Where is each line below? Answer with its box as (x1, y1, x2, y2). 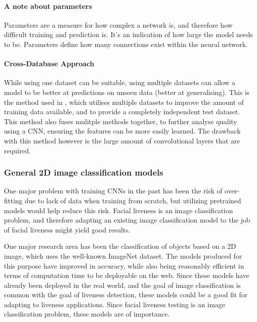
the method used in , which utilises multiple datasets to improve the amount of (4, 96, 244, 107)
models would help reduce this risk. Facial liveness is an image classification (4, 205, 233, 215)
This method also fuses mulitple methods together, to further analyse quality (4, 116, 237, 126)
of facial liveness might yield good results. (4, 224, 130, 234)
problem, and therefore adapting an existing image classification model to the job (4, 215, 251, 225)
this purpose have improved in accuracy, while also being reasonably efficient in (4, 260, 244, 271)
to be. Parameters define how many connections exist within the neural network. (4, 39, 248, 49)
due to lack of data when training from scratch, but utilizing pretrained (25, 195, 241, 205)
